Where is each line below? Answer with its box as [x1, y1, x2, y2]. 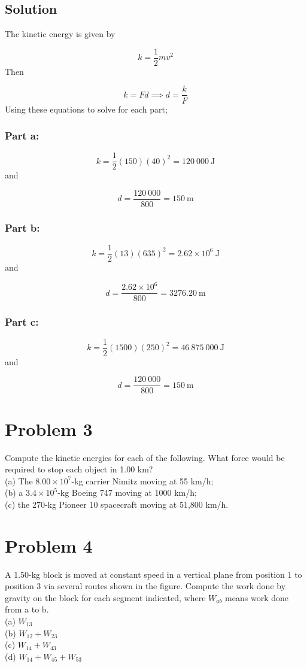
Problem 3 [5, 416, 93, 441]
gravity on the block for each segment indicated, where [5, 591, 206, 604]
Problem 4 [5, 533, 93, 557]
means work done [225, 591, 288, 604]
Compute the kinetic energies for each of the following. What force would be [5, 451, 285, 463]
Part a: [5, 128, 39, 143]
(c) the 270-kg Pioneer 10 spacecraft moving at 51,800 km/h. [5, 498, 229, 510]
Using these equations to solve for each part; [5, 102, 168, 115]
